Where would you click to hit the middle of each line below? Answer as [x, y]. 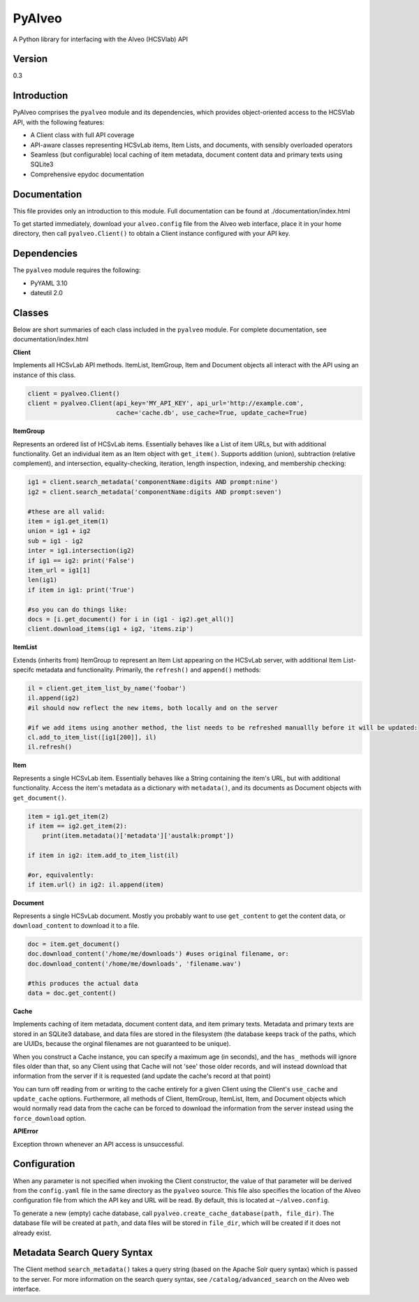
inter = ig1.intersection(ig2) [81, 551]
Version [30, 59]
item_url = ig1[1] [59, 570]
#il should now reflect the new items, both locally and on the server [153, 708]
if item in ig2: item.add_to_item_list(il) [103, 856]
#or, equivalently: [61, 875]
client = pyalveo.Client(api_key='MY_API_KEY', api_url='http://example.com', [166, 403]
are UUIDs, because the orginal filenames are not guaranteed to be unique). [122, 1044]
